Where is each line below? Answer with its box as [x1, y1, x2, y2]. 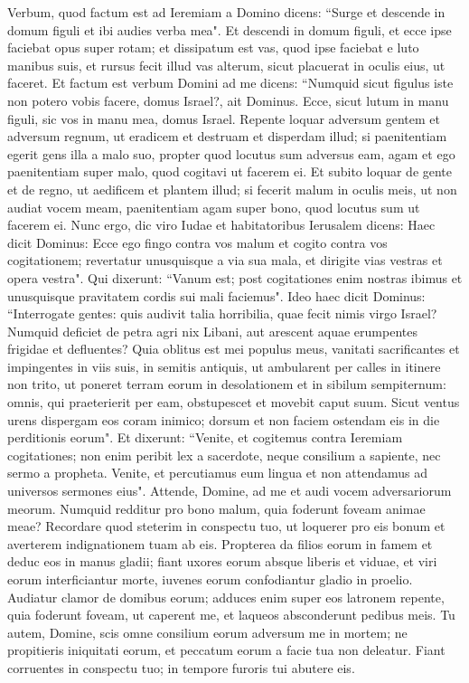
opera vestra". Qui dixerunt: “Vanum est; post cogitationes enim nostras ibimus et [7, 268, 463, 287]
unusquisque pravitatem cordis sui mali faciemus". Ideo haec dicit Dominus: [7, 286, 426, 305]
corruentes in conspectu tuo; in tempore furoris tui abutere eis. [7, 658, 355, 677]
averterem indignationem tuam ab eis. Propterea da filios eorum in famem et [7, 534, 433, 553]
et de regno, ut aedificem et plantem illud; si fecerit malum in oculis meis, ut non [7, 179, 457, 198]
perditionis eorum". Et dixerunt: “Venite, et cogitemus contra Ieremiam [7, 428, 403, 447]
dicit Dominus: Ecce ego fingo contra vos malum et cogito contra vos [7, 232, 388, 251]
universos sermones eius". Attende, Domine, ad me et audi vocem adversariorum [7, 481, 452, 500]
